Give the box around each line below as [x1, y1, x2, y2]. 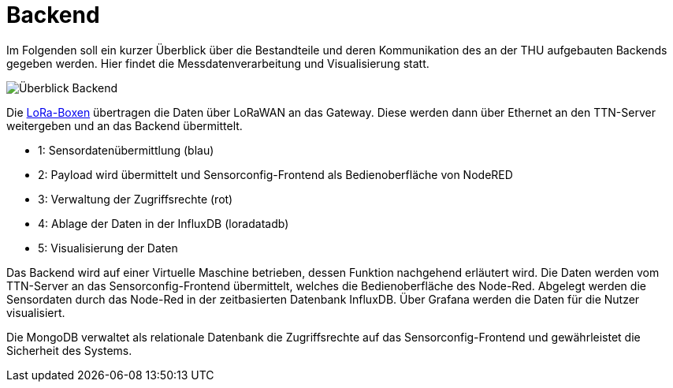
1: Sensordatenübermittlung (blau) [38, 143, 214, 157]
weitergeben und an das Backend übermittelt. [6, 118, 243, 132]
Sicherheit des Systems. [6, 343, 132, 357]
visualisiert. [6, 305, 65, 319]
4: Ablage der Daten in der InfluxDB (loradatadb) [38, 216, 289, 230]
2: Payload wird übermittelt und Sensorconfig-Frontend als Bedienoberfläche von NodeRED [38, 167, 513, 181]
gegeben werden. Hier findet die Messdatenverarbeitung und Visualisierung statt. [6, 56, 429, 70]
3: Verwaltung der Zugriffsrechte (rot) [38, 192, 233, 206]
